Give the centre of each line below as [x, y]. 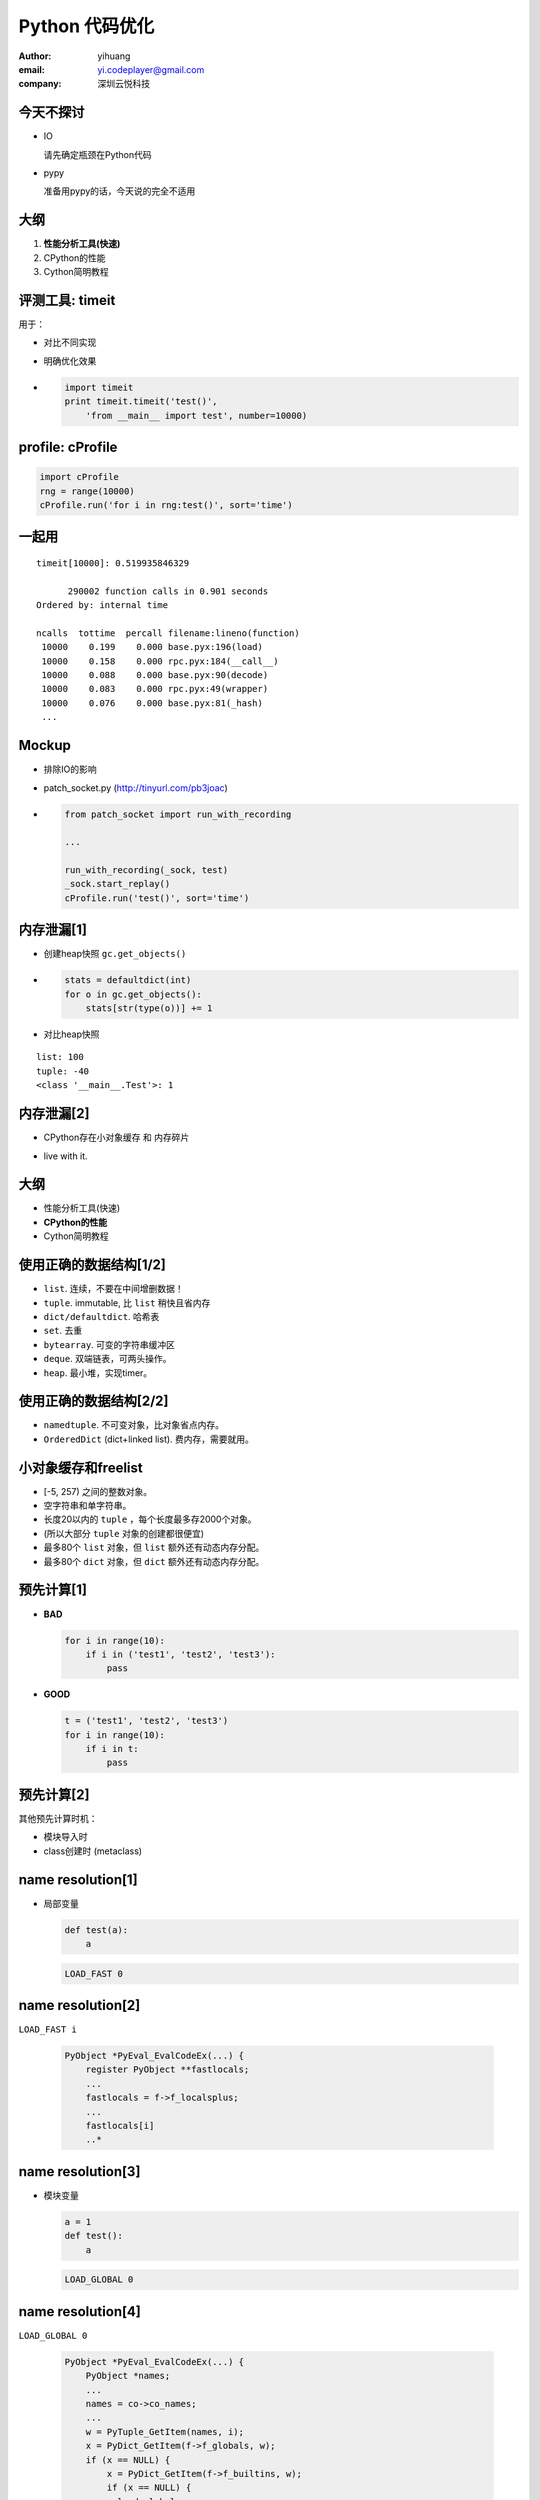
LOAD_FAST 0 [94, 1973]
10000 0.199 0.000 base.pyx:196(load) [152, 647]
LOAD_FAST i [47, 2029]
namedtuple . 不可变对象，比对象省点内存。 [134, 1425]
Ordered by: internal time [102, 605]
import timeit [99, 387]
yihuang [114, 56]
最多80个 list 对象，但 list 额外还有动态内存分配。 [154, 1547]
